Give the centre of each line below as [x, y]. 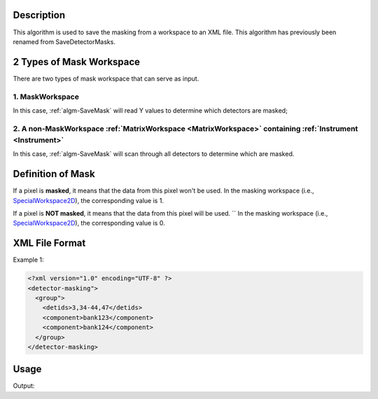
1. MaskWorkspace [46, 97]
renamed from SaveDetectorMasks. [64, 41]
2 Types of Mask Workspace [76, 62]
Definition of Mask [54, 174]
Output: [24, 386]
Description [39, 15]
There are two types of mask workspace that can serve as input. [106, 78]
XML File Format [49, 243]
